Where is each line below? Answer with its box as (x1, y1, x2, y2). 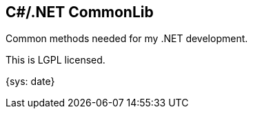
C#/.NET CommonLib (6, 3, 154, 21)
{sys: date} (6, 75, 55, 88)
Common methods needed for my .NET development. (6, 32, 248, 45)
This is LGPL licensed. (6, 54, 105, 66)
